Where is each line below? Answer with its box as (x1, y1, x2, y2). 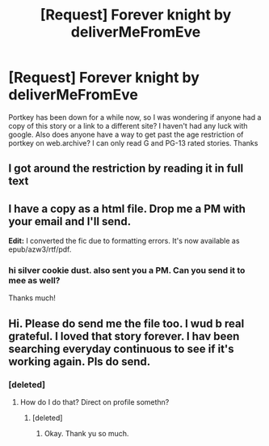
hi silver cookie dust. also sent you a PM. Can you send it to (8, 265, 246, 276)
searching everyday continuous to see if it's (8, 342, 234, 355)
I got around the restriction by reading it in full (8, 162, 244, 176)
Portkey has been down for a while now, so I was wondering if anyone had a (8, 112, 262, 122)
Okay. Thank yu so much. (44, 429, 129, 439)
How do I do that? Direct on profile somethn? (19, 397, 170, 407)
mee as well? (8, 275, 61, 287)
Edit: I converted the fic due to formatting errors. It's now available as (8, 236, 240, 246)
